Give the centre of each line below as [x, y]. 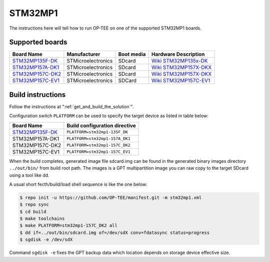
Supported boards [38, 42]
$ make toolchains [42, 219]
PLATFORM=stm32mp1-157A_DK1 [99, 139]
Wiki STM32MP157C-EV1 [181, 81]
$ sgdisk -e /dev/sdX [46, 240]
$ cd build [33, 211]
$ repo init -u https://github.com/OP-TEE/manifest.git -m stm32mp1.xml [111, 197]
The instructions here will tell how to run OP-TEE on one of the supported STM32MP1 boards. [105, 28]
